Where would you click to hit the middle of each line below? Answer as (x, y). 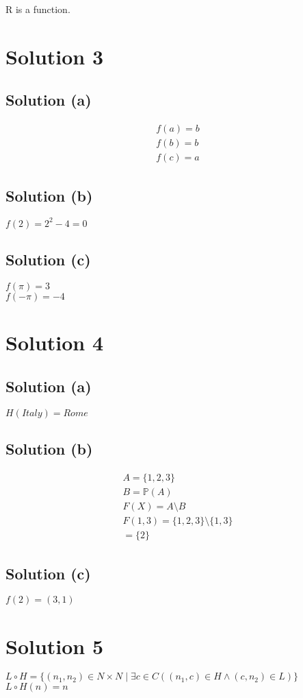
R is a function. (38, 9)
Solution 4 (55, 342)
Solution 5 (55, 646)
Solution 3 (55, 56)
